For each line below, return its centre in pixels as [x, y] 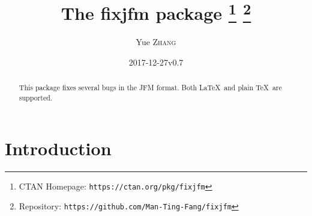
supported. [36, 98]
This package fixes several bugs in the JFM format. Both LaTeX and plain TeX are [150, 88]
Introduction [58, 148]
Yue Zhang [156, 42]
